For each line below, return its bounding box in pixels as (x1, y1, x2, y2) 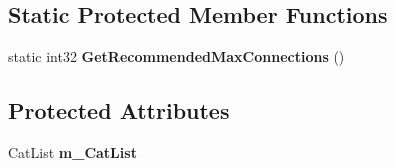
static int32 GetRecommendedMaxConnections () (8, 46, 345, 67)
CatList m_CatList (8, 142, 137, 162)
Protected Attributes (8, 95, 230, 126)
